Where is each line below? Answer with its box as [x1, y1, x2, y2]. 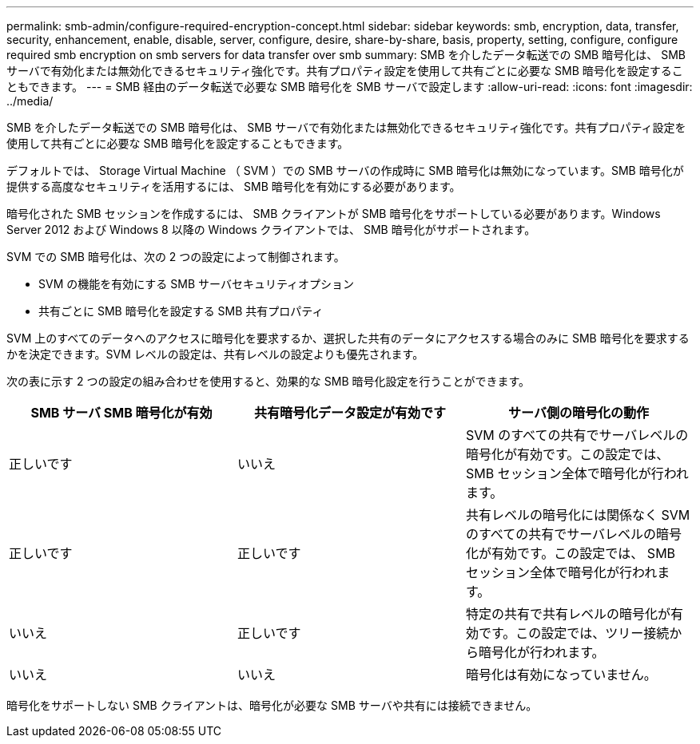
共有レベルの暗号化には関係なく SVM [465, 507, 690, 523]
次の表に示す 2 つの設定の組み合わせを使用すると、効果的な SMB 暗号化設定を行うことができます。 [6, 374, 531, 388]
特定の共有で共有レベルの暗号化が [465, 606, 670, 622]
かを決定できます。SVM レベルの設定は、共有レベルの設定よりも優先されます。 [6, 347, 424, 361]
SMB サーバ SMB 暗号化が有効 [30, 405, 213, 421]
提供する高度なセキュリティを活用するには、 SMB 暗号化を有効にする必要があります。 [6, 180, 461, 193]
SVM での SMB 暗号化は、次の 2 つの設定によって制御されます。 [6, 250, 345, 263]
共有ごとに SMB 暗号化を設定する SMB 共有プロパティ [38, 304, 324, 318]
